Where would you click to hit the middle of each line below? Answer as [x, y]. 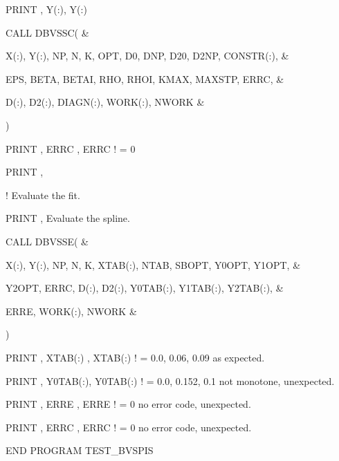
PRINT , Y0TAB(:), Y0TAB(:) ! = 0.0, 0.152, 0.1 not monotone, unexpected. [170, 380]
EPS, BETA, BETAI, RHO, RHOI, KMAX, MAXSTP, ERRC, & [145, 78]
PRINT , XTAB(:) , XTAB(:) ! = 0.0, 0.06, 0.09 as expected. [135, 357]
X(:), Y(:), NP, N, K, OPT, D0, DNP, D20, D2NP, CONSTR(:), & [147, 56]
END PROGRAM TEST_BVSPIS [80, 450]
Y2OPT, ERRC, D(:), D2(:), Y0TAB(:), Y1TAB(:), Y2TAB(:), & [145, 288]
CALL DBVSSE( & [47, 241]
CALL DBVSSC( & [47, 32]
